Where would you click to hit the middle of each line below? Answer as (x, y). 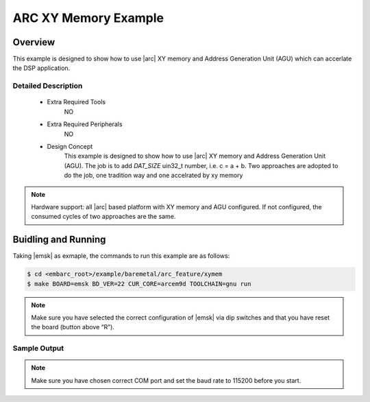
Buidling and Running (59, 240)
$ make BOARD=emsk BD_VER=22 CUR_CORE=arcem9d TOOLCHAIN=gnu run (139, 284)
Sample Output (38, 348)
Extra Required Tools (76, 102)
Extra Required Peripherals (85, 124)
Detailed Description (48, 86)
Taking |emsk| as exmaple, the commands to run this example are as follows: (121, 256)
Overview (34, 42)
